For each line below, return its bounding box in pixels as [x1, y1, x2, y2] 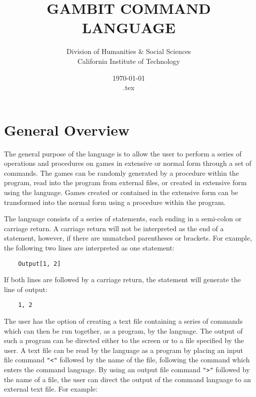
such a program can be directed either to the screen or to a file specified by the [4, 335, 244, 346]
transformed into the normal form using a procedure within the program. [4, 197, 226, 207]
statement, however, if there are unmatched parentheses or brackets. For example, [4, 233, 252, 243]
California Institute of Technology [77, 55, 180, 66]
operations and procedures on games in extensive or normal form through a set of [4, 158, 252, 168]
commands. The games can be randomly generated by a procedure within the [4, 167, 239, 178]
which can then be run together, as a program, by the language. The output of [4, 325, 243, 336]
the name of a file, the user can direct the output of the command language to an [4, 374, 251, 384]
